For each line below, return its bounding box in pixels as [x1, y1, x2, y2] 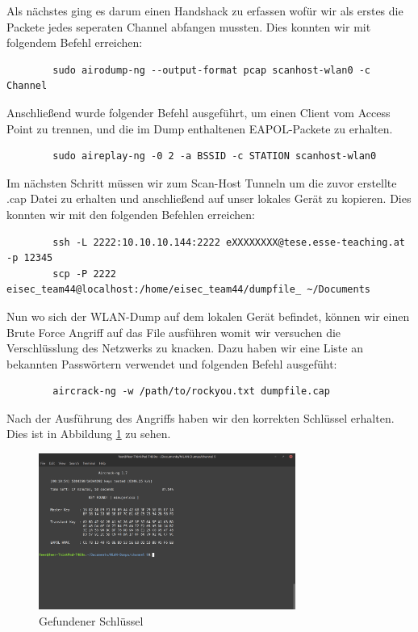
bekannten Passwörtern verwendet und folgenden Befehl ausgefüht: [6, 355, 337, 372]
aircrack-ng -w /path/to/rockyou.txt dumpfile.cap [52, 386, 330, 398]
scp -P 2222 [52, 268, 117, 280]
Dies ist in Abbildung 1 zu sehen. [6, 425, 171, 442]
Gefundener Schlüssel [39, 612, 144, 629]
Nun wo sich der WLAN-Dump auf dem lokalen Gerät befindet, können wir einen [6, 307, 410, 324]
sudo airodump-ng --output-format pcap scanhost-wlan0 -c [52, 64, 371, 76]
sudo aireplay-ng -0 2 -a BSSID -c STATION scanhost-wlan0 [52, 150, 377, 162]
